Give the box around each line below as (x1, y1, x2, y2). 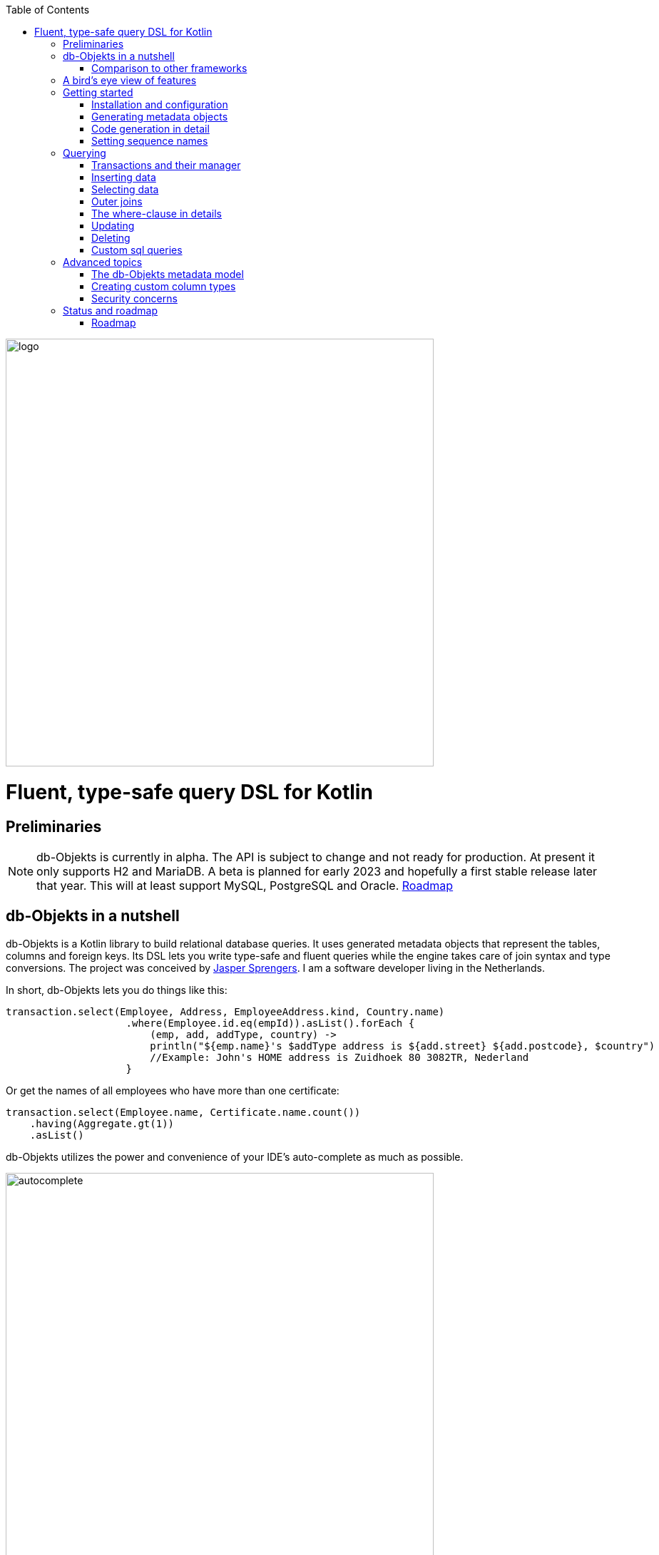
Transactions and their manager (91, 159, 241, 171)
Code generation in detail (91, 123, 210, 135)
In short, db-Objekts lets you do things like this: (6, 983, 228, 996)
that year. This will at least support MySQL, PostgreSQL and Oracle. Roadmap (36, 878, 454, 893)
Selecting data (91, 183, 159, 195)
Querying (63, 147, 106, 159)
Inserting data (91, 171, 156, 183)
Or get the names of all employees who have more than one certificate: (6, 1084, 339, 1097)
